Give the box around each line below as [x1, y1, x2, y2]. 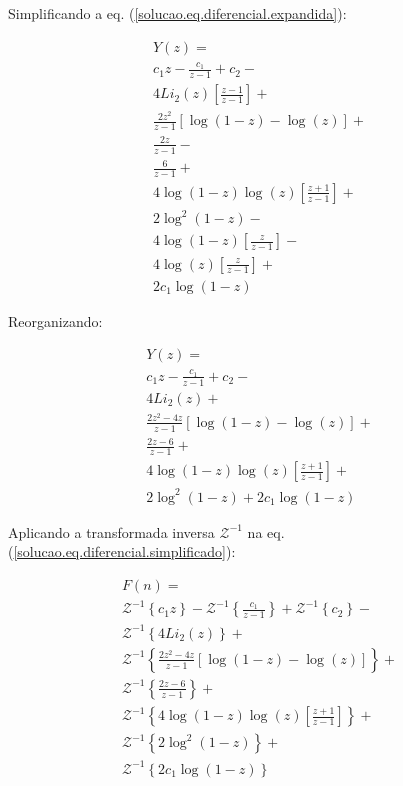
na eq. [247, 521, 285, 542]
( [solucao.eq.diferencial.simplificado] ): [8, 541, 236, 562]
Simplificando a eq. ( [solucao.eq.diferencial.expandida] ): [8, 3, 347, 23]
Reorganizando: [8, 310, 103, 331]
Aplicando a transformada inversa [8, 521, 215, 542]
